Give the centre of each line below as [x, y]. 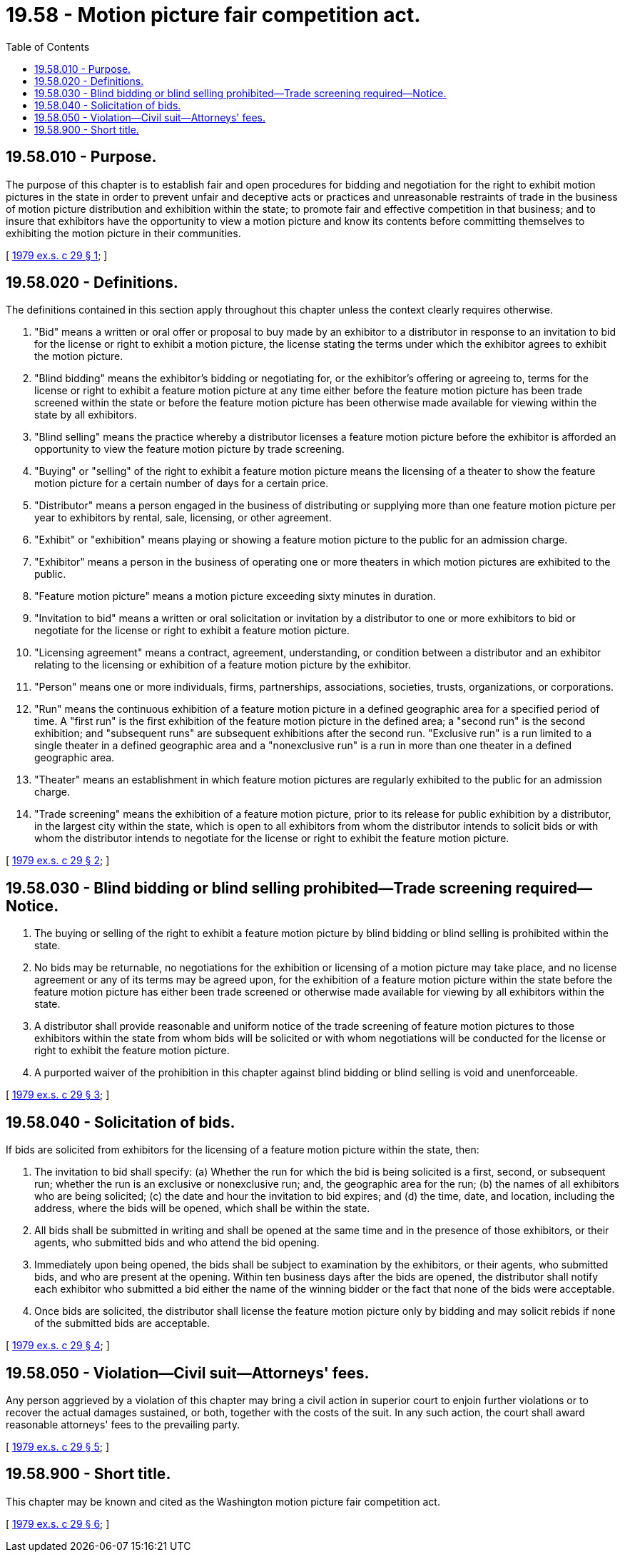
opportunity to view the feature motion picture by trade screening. [189, 449]
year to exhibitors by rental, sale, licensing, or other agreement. [183, 518]
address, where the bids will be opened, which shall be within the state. [202, 1208]
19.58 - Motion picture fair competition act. [213, 15]
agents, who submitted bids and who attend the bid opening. [177, 1243]
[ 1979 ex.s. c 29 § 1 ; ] [57, 255]
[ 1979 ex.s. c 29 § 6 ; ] [58, 1523]
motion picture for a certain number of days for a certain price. [182, 484]
